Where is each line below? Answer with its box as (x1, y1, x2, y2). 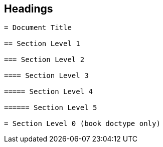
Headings (4, 2, 53, 15)
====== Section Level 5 (4, 103, 97, 112)
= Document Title (4, 23, 72, 32)
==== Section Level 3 (4, 71, 89, 80)
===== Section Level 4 (4, 87, 93, 96)
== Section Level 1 (4, 39, 80, 48)
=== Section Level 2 (4, 55, 85, 64)
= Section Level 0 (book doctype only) (4, 119, 160, 128)
